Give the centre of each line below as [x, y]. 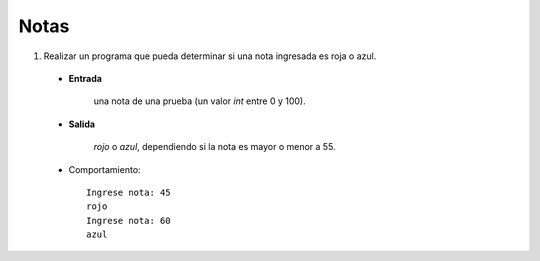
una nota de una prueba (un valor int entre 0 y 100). [199, 101]
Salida [81, 124]
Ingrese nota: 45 [128, 192]
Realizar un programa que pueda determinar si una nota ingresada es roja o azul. [210, 56]
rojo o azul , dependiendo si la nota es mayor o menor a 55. [214, 147]
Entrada [85, 78]
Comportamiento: [104, 169]
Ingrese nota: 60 [128, 220]
